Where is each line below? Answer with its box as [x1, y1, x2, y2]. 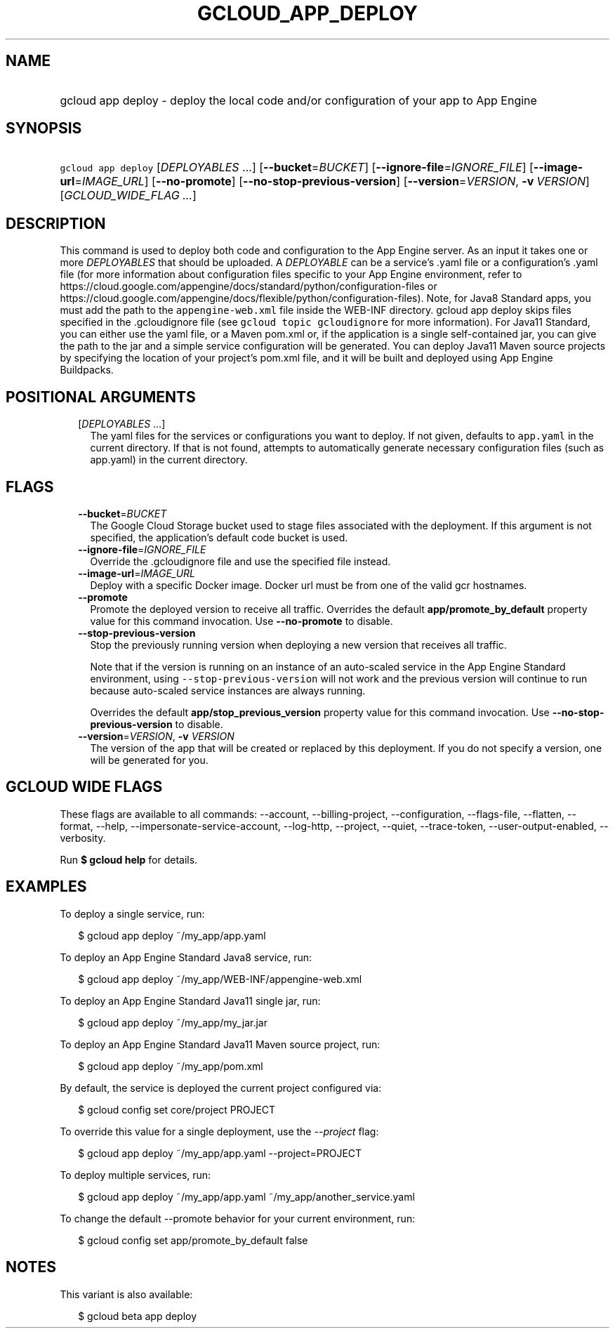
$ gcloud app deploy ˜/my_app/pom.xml [78, 1059, 263, 1072]
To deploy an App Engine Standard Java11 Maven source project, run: [60, 1038, 381, 1050]
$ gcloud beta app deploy [78, 1309, 197, 1322]
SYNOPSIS [6, 119, 82, 138]
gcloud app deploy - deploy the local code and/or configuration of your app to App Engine [60, 93, 537, 107]
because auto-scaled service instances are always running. [90, 684, 366, 696]
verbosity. [60, 831, 106, 844]
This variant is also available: [60, 1288, 193, 1300]
